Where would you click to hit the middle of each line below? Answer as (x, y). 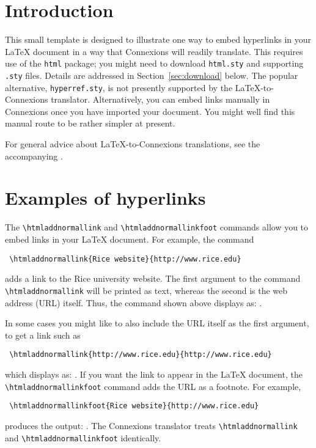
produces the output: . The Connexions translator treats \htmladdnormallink (151, 425)
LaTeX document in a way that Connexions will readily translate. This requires (154, 51)
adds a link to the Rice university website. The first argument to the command (153, 278)
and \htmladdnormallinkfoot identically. (83, 437)
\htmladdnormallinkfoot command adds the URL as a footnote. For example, (153, 386)
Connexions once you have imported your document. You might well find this (150, 111)
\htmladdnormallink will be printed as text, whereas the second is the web (146, 290)
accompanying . (34, 156)
